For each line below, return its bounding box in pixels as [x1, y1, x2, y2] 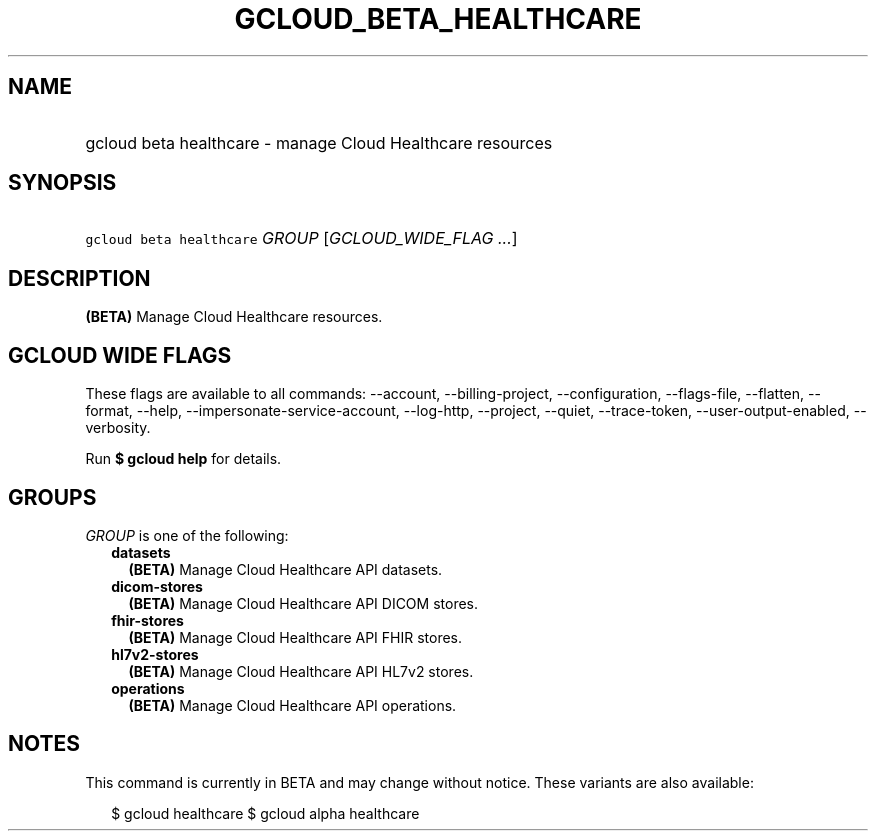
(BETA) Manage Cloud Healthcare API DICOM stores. [128, 594, 479, 612]
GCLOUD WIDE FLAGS [8, 342, 232, 368]
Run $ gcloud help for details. [85, 450, 282, 468]
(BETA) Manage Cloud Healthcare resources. [85, 308, 383, 326]
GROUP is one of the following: [85, 526, 289, 544]
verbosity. [85, 419, 151, 437]
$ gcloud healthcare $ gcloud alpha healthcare [111, 804, 420, 822]
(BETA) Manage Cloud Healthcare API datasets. [128, 560, 443, 578]
